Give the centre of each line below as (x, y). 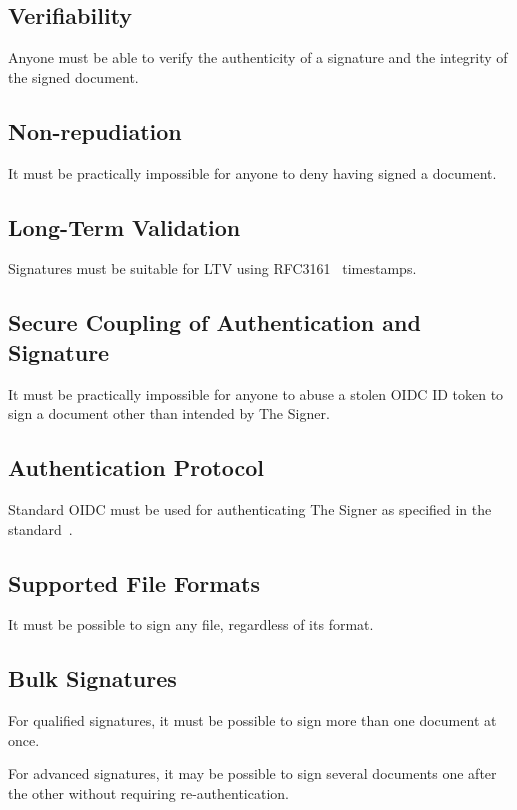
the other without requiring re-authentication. (148, 792)
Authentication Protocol (136, 467)
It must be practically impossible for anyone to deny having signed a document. (252, 172)
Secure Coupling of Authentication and (214, 322)
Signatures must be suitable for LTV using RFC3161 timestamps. (212, 268)
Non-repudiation (95, 130)
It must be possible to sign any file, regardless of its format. (191, 624)
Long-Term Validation (124, 226)
